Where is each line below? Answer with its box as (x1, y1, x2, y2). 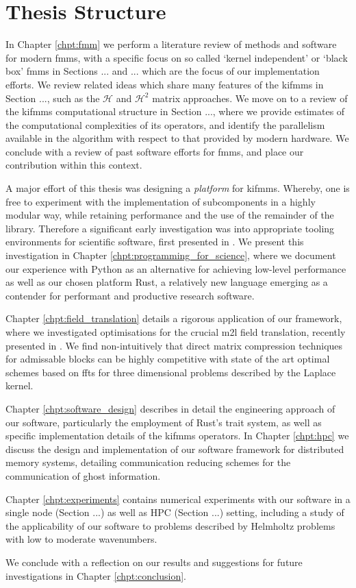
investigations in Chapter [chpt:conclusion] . (5, 568, 186, 583)
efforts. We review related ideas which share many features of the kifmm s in (5, 77, 324, 91)
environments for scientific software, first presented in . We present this (5, 234, 304, 249)
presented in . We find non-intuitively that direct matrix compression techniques (5, 338, 343, 352)
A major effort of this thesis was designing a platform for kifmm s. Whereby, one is (5, 181, 350, 195)
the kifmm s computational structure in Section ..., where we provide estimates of (5, 104, 345, 119)
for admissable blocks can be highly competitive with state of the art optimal (5, 352, 330, 366)
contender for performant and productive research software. (5, 288, 255, 302)
